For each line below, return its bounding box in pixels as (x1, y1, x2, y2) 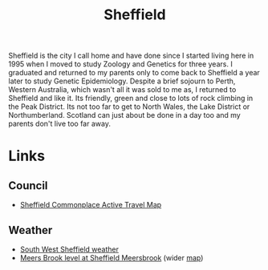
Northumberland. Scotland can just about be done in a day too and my (8, 111, 241, 120)
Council (8, 179, 48, 192)
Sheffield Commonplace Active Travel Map (19, 200, 162, 210)
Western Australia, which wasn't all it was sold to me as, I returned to (8, 85, 237, 95)
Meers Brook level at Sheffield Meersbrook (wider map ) (19, 253, 204, 262)
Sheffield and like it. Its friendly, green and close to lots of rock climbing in (8, 94, 254, 103)
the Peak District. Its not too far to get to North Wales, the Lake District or (8, 102, 250, 111)
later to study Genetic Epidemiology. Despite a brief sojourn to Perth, (8, 76, 236, 86)
